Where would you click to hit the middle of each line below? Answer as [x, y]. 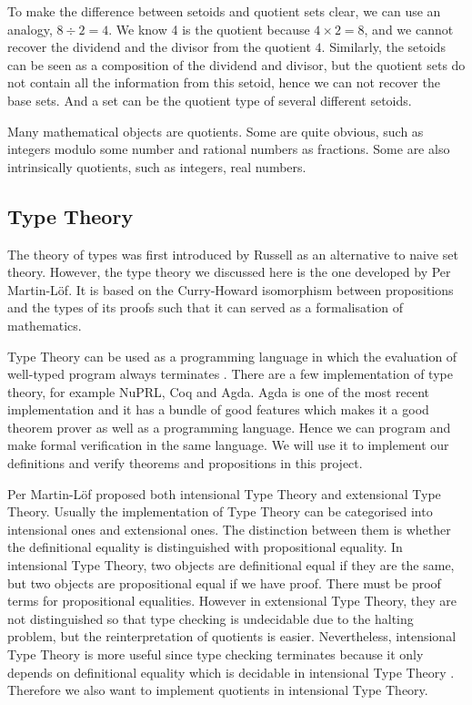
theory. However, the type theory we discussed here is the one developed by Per [229, 272]
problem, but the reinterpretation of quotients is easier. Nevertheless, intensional [232, 636]
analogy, [30, 29]
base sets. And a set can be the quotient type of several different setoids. [210, 100]
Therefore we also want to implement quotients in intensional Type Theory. [218, 690]
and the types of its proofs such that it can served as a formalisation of [206, 307]
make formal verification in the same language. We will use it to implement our [228, 445]
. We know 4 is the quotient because [209, 29]
